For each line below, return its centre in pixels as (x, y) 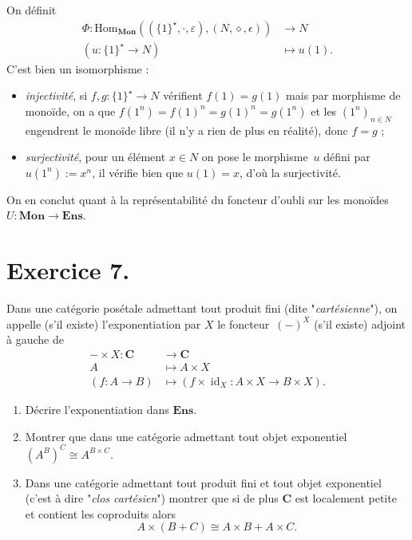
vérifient (183, 95)
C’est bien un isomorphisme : (78, 68)
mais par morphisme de (343, 95)
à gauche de (35, 339)
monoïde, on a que (70, 110)
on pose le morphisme (255, 157)
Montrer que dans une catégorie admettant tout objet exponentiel (186, 436)
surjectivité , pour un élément (95, 157)
